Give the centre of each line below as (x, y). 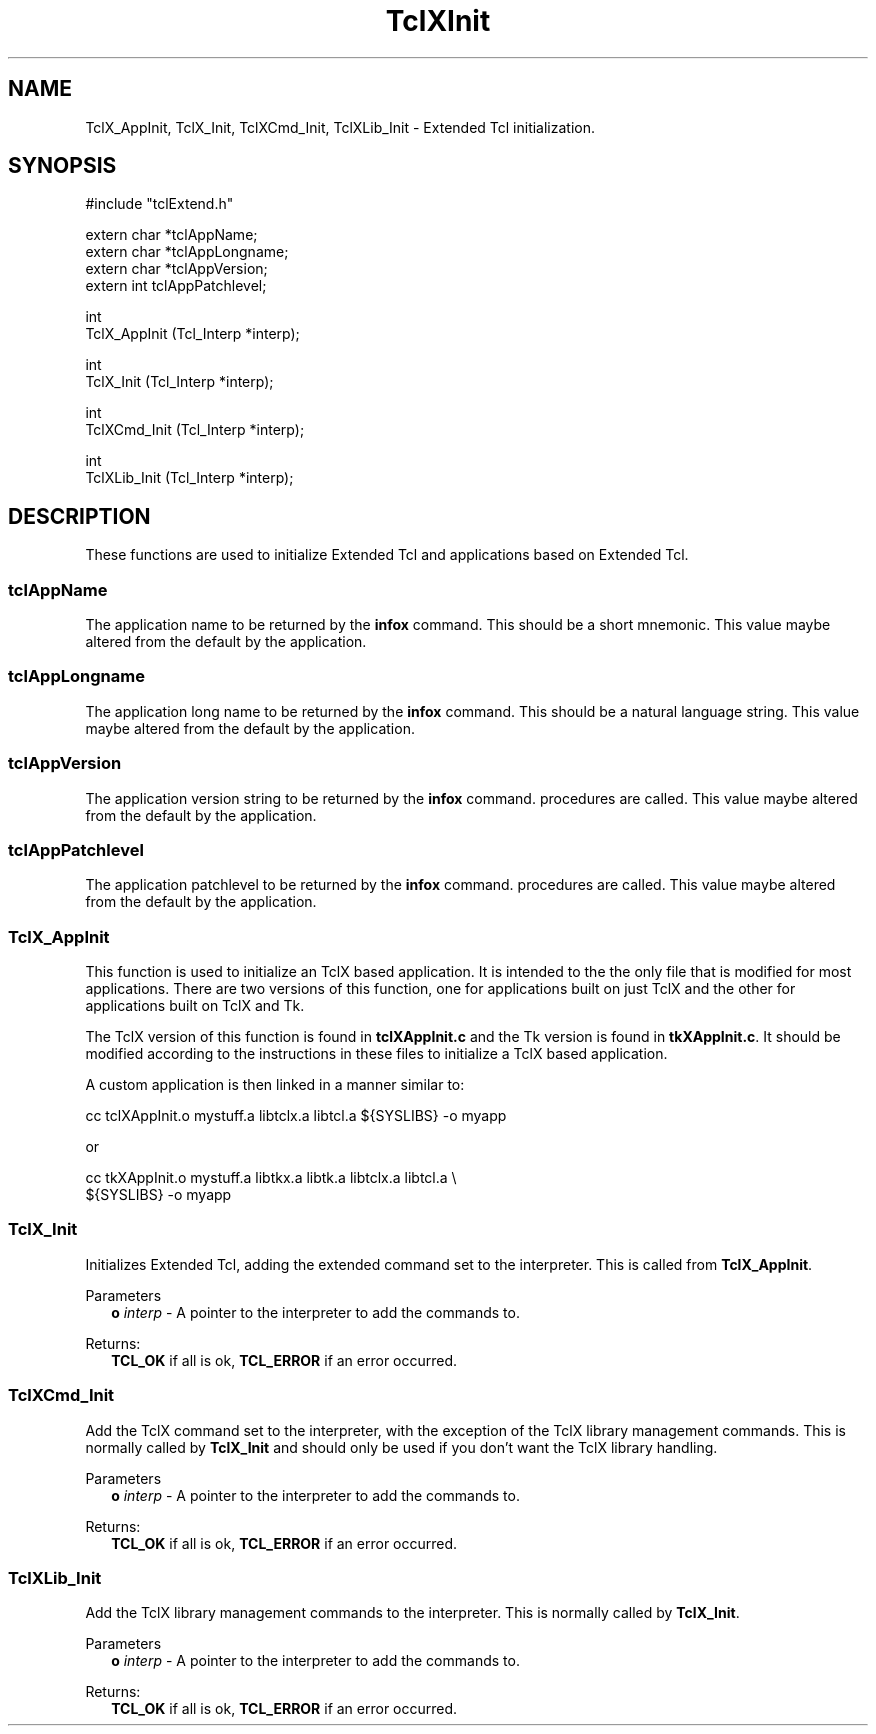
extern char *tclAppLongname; (187, 252)
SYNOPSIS (62, 166)
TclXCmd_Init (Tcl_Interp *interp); (195, 430)
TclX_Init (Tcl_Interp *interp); (179, 382)
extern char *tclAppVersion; (176, 269)
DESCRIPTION (79, 516)
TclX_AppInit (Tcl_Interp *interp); (192, 334)
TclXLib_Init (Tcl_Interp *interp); (189, 478)
